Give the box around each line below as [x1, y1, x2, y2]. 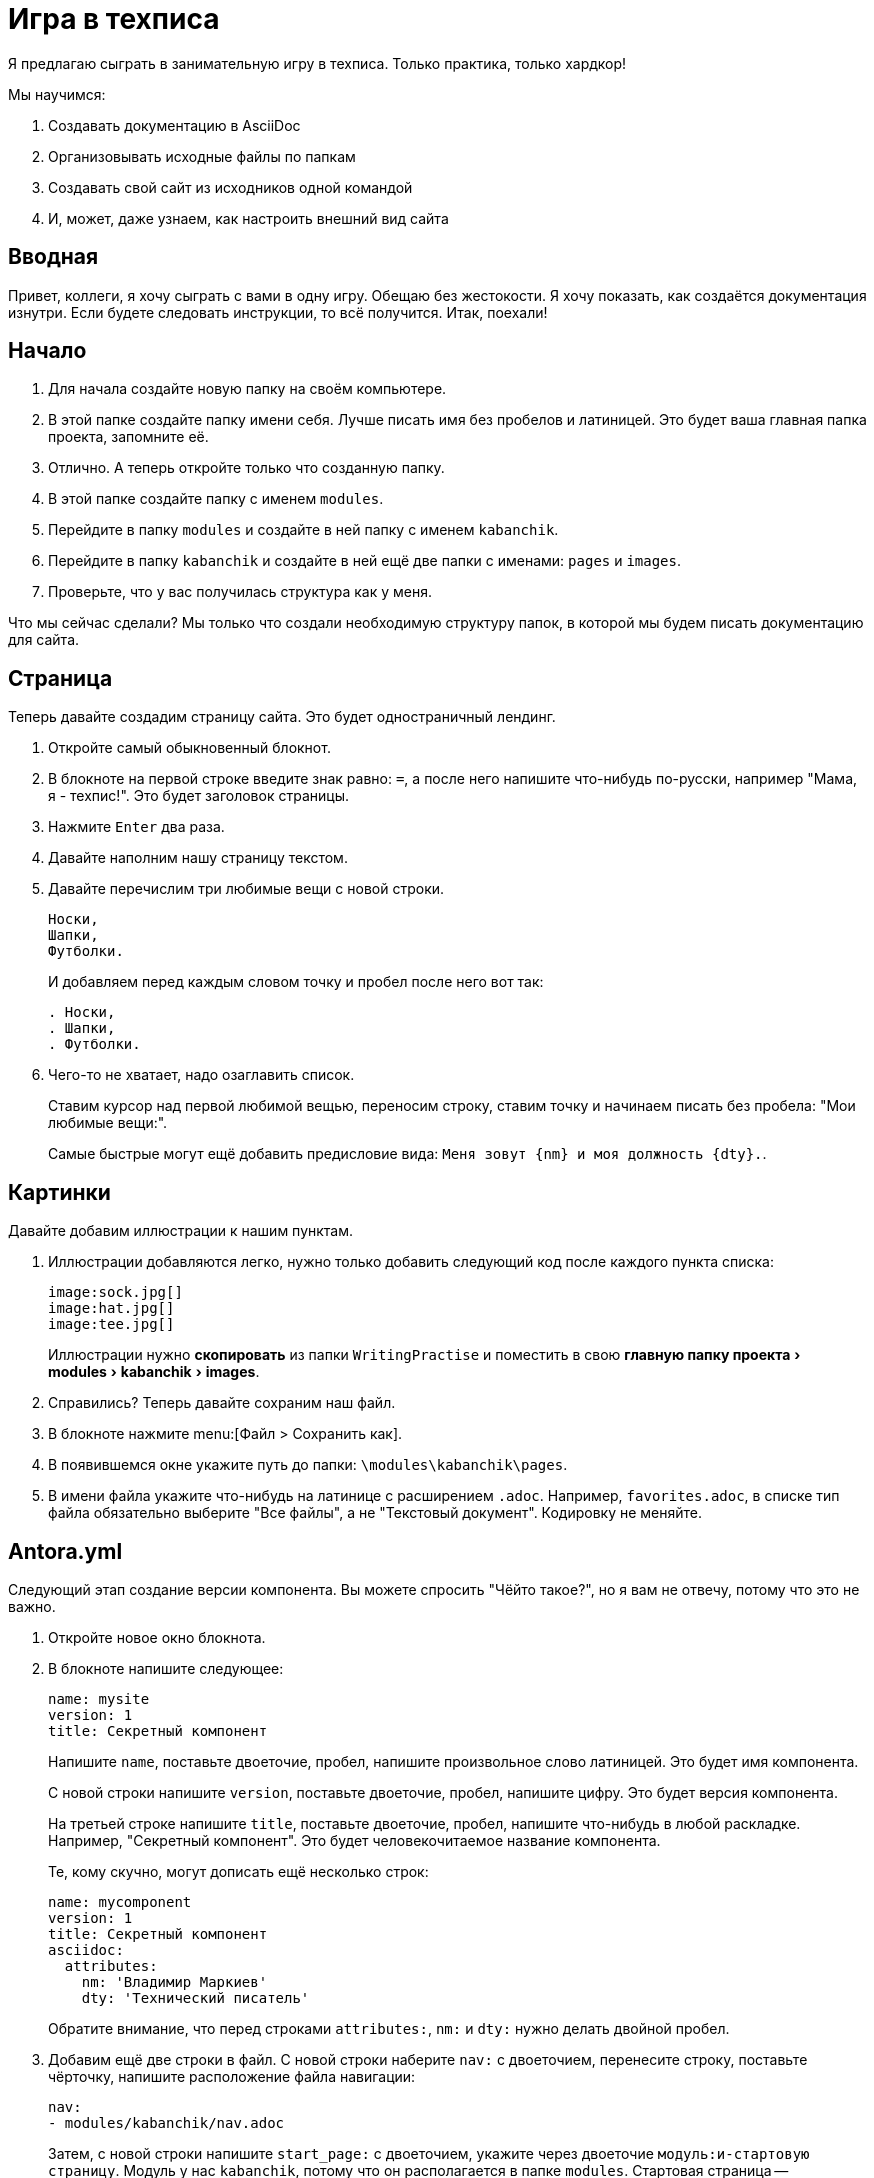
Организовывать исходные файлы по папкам [48, 147, 356, 165]
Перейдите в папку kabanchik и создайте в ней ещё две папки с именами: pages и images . [48, 552, 682, 570]
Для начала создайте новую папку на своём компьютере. [48, 380, 447, 398]
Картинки [8, 1179, 111, 1205]
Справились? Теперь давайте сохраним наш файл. [48, 1394, 396, 1412]
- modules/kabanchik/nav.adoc [48, 2114, 285, 2131]
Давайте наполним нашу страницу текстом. [48, 849, 348, 867]
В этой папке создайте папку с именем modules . [48, 490, 384, 508]
